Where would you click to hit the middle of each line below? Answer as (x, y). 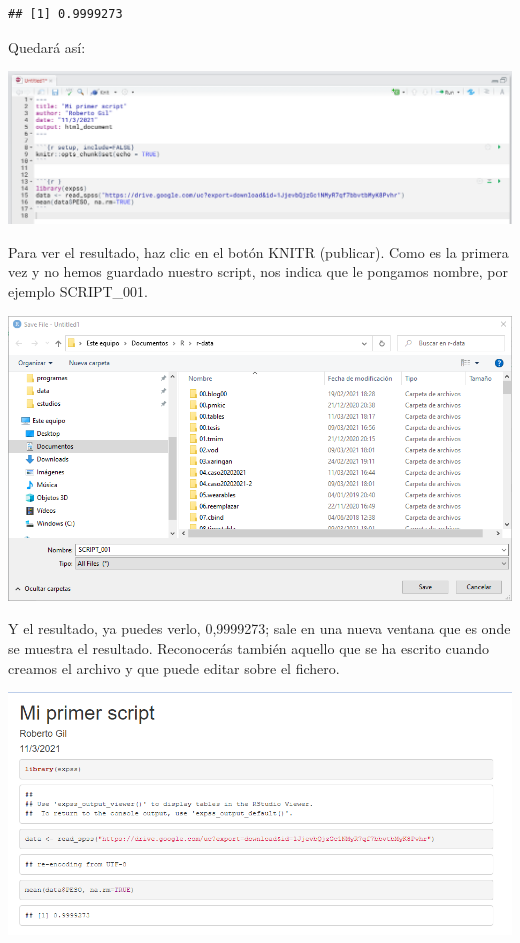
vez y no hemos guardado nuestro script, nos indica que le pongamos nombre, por (258, 271)
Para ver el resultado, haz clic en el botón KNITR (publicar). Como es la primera (258, 251)
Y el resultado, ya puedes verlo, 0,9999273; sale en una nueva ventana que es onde (259, 628)
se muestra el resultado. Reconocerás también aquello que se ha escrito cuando (249, 647)
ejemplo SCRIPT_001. (78, 291)
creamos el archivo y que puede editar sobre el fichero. (174, 667)
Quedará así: (47, 46)
